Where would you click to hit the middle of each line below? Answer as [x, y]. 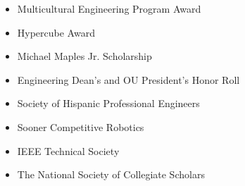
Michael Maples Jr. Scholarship [84, 56]
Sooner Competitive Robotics [81, 126]
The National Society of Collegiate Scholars [111, 174]
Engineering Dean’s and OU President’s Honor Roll [128, 79]
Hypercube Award [56, 32]
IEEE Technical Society [68, 150]
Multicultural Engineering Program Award [109, 8]
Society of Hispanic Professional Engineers [108, 103]
